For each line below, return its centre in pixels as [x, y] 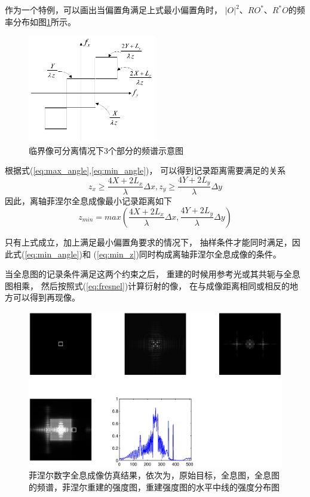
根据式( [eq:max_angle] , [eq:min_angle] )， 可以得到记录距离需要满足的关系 [145, 170]
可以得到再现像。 [46, 297]
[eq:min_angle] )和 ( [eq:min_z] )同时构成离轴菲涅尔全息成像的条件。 [153, 254]
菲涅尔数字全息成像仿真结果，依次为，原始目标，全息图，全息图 [154, 475]
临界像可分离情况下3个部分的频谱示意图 [106, 150]
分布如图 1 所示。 [44, 21]
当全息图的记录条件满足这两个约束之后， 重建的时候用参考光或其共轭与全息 [153, 274]
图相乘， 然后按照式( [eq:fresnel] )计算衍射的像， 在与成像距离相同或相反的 [147, 285]
